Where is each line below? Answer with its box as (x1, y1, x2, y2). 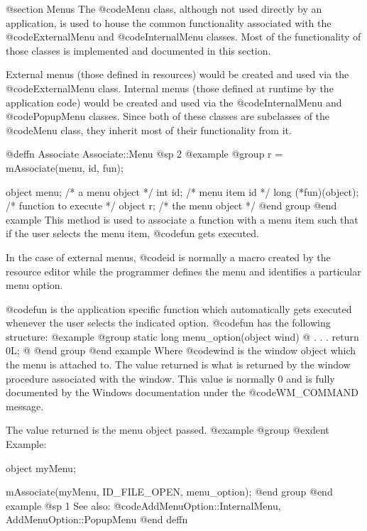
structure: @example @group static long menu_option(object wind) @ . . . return (6, 329, 359, 344)
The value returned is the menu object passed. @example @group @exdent (6, 422, 329, 437)
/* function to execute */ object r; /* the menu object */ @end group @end (6, 198, 337, 213)
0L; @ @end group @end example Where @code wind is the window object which (6, 343, 356, 358)
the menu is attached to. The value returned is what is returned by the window (6, 357, 351, 372)
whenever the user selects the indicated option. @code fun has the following (6, 315, 331, 330)
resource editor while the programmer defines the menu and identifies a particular (6, 263, 361, 278)
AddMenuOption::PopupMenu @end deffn (6, 512, 188, 527)
